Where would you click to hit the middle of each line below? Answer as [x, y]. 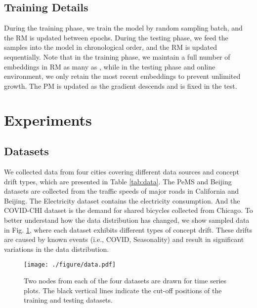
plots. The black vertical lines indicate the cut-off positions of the [123, 290]
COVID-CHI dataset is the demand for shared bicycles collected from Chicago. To [128, 210]
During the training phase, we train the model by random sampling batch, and [123, 28]
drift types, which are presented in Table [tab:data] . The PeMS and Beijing [118, 181]
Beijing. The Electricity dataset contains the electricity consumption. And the [122, 200]
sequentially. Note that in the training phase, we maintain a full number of [117, 56]
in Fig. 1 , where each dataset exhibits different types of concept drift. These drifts [128, 229]
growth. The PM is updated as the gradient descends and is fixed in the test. [121, 86]
